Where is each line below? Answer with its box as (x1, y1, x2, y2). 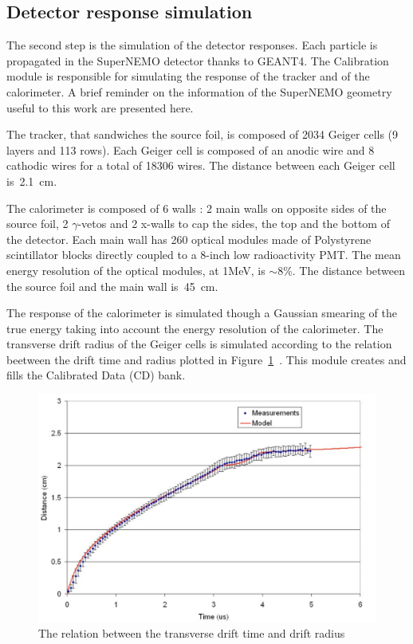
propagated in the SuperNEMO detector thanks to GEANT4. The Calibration (6, 52, 389, 69)
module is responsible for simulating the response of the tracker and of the (6, 68, 370, 84)
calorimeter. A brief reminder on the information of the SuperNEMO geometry (6, 83, 392, 100)
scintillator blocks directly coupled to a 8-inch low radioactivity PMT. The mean (6, 246, 401, 263)
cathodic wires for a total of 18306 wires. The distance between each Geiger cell (6, 157, 395, 174)
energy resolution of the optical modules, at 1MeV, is (6, 261, 265, 278)
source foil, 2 (6, 215, 69, 232)
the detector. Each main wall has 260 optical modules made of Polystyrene (6, 230, 372, 247)
